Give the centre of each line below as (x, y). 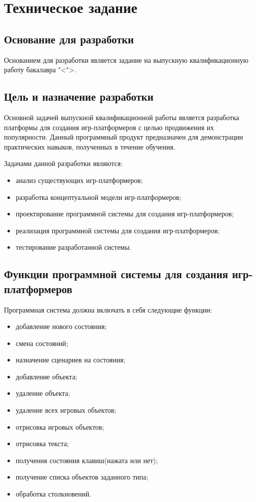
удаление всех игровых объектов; (66, 410)
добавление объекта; (46, 376)
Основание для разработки (69, 39)
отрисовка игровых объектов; (60, 426)
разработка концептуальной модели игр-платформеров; (98, 197)
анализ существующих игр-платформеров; (79, 180)
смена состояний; (42, 343)
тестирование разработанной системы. (73, 247)
